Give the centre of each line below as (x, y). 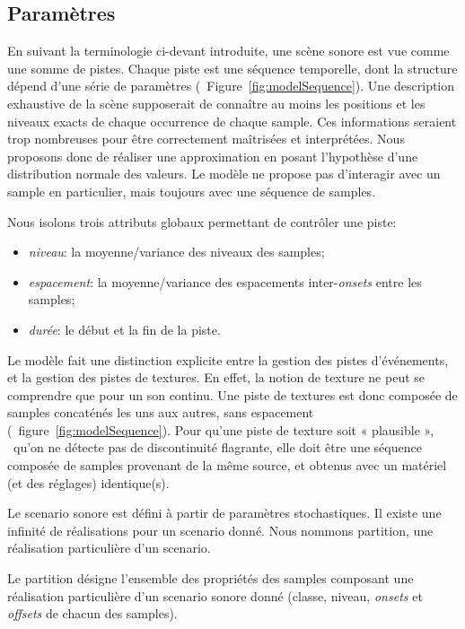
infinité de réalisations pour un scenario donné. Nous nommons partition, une (220, 530)
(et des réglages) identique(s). (88, 482)
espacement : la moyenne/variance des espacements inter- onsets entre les (225, 281)
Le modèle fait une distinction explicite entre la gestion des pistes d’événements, (228, 359)
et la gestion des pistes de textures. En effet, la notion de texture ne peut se (216, 377)
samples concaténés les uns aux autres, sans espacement (161, 412)
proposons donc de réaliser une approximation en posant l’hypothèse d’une (213, 156)
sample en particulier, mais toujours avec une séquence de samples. (192, 191)
